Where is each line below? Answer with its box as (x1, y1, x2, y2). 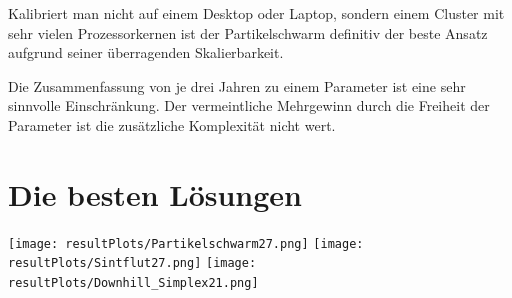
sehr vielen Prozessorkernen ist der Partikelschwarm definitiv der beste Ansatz (8, 22, 488, 43)
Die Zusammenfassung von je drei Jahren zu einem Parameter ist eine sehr (8, 75, 466, 96)
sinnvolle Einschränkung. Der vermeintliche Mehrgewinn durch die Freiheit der (8, 95, 490, 116)
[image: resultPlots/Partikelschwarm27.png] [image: (8, 236, 364, 251)
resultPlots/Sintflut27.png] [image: (8, 256, 257, 271)
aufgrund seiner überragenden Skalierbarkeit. (8, 42, 284, 63)
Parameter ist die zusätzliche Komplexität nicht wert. (8, 114, 336, 135)
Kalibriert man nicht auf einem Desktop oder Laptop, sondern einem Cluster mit (8, 3, 505, 23)
